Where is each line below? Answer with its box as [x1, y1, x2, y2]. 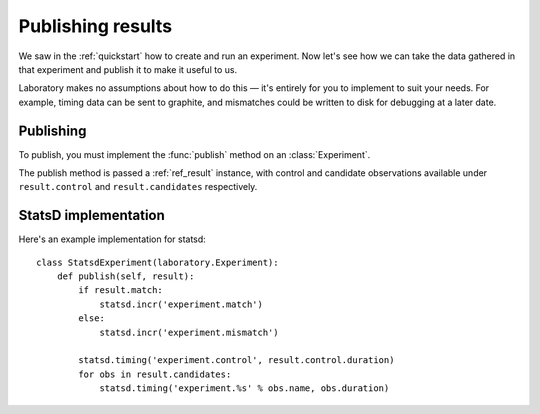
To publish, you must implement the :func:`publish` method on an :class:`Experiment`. [18, 148, 371, 160]
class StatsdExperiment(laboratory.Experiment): [36, 256, 279, 268]
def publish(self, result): [56, 271, 195, 282]
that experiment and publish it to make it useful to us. [18, 63, 238, 75]
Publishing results [18, 15, 173, 37]
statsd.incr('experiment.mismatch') [99, 326, 279, 338]
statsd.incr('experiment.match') [99, 298, 264, 310]
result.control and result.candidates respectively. [18, 181, 258, 193]
